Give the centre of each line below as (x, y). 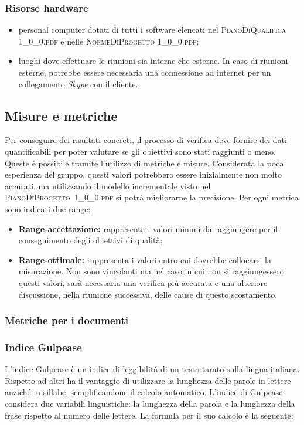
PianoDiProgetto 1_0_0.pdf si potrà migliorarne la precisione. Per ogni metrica (152, 197)
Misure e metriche (61, 115)
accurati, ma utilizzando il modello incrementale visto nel (108, 186)
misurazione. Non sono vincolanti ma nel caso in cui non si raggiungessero (151, 271)
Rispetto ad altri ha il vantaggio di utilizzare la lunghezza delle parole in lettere (148, 380)
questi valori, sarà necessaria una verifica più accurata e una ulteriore (143, 282)
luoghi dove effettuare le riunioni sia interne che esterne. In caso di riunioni (153, 61)
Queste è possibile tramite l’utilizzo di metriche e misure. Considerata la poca (144, 163)
